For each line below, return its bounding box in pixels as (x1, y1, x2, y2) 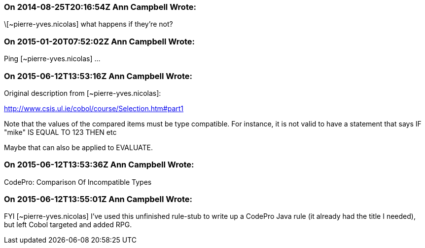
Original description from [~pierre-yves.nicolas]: (4, 88, 161, 97)
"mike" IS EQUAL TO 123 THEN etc (4, 127, 117, 136)
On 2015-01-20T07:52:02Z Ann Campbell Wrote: (4, 36, 195, 46)
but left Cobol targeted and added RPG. (4, 220, 132, 229)
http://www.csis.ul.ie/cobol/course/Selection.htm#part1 (4, 104, 184, 113)
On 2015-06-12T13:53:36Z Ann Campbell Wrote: (4, 160, 194, 170)
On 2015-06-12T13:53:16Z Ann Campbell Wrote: (4, 71, 193, 81)
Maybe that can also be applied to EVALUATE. (4, 143, 153, 152)
